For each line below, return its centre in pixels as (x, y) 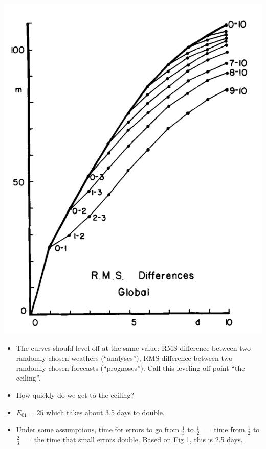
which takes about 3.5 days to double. (105, 412)
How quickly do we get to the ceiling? (75, 395)
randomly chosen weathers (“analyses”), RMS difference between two (124, 358)
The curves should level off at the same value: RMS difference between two (133, 348)
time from (229, 429)
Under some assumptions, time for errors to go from (98, 429)
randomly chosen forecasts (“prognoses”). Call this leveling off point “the (130, 368)
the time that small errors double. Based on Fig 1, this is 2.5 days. (138, 440)
